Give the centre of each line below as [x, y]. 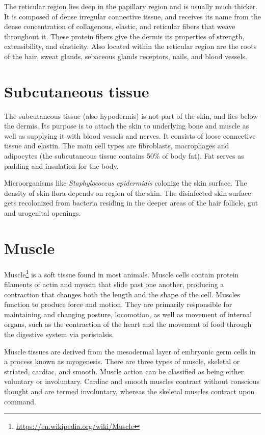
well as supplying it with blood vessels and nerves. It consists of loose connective [130, 135]
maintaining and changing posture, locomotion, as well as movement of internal [128, 314]
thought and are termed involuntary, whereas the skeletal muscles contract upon [129, 391]
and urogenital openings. [43, 213]
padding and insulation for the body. [61, 165]
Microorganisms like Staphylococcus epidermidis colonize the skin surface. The [126, 183]
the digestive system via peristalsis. [59, 334]
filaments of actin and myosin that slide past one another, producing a [114, 284]
